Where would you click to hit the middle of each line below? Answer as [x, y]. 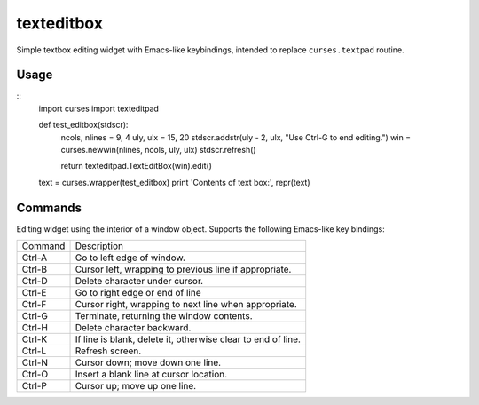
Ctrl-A [35, 258]
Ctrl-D [35, 282]
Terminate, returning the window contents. [164, 316]
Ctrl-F [34, 305]
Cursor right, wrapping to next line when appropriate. [186, 305]
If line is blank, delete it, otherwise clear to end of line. [188, 339]
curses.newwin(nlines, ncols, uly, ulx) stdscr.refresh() [158, 150]
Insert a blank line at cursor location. [151, 375]
